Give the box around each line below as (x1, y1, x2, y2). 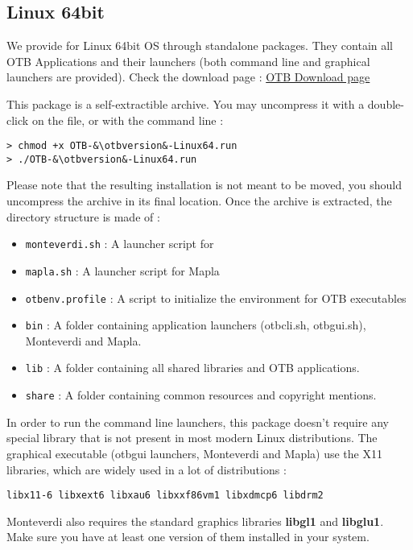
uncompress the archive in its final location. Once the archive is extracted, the (6, 192, 392, 209)
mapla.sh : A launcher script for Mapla (25, 262, 220, 279)
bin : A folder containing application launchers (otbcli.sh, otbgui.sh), (25, 316, 366, 333)
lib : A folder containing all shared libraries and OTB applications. (25, 359, 360, 376)
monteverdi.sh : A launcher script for (25, 235, 214, 252)
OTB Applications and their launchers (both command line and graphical (6, 52, 370, 69)
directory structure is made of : (6, 208, 160, 225)
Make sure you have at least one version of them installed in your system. (6, 528, 370, 545)
